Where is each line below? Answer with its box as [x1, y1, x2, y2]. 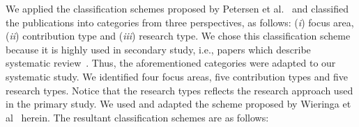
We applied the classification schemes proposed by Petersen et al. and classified [6, 1, 349, 15]
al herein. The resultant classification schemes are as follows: [6, 110, 269, 124]
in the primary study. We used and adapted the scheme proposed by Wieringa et [6, 96, 351, 111]
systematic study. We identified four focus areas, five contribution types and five [6, 69, 348, 83]
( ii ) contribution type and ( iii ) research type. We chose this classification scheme [6, 28, 351, 43]
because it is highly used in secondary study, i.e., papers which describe [6, 42, 311, 56]
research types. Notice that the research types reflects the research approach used [6, 83, 353, 97]
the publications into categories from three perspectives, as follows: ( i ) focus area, [6, 15, 354, 29]
